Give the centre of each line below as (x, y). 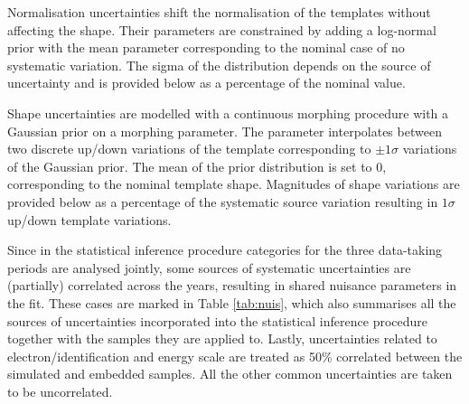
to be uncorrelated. (60, 391)
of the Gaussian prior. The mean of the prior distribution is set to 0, (197, 166)
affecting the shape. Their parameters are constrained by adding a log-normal (222, 29)
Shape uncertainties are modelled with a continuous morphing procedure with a (228, 113)
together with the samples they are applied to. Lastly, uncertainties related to (222, 338)
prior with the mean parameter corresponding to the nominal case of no (206, 47)
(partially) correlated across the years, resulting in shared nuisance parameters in (232, 285)
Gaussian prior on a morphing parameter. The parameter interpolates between (225, 131)
